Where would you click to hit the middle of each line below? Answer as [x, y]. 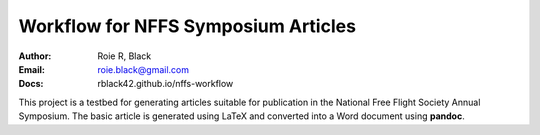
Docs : [31, 84]
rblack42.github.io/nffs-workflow [165, 84]
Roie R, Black [124, 56]
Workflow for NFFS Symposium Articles [187, 26]
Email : [31, 69]
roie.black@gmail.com [143, 69]
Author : [35, 56]
